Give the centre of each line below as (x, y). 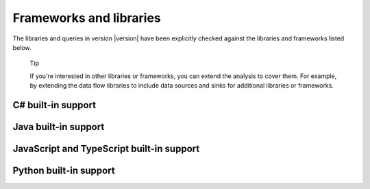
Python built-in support (64, 170)
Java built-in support (59, 127)
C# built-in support (54, 105)
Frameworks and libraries (87, 18)
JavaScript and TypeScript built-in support (106, 148)
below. (22, 47)
